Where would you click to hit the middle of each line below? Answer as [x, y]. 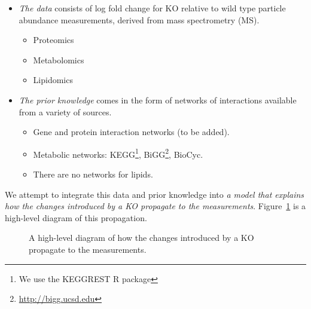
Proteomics [54, 40]
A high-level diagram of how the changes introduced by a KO [141, 238]
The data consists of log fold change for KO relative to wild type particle [152, 8]
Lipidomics [53, 80]
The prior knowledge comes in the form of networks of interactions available [158, 100]
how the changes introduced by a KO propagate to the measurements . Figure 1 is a [155, 206]
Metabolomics [59, 59]
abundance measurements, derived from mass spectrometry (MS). [139, 19]
